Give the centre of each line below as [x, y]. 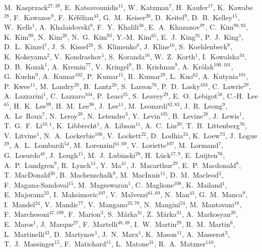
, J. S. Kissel [68, 47]
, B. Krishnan [153, 66]
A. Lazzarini [24, 96]
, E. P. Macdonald [207, 165]
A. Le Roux [23, 115]
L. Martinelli [24, 234]
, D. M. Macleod [192, 175]
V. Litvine [20, 135]
